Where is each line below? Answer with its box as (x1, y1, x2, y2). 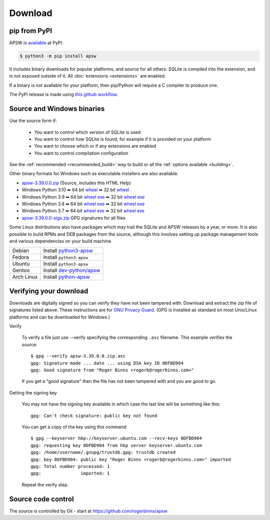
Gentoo (12, 267, 30, 274)
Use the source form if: (9, 118, 57, 124)
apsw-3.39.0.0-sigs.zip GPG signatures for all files (21, 215, 126, 221)
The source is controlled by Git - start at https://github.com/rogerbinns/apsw (9, 508, 167, 514)
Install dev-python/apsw (43, 267, 100, 274)
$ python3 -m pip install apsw (19, 53, 97, 59)
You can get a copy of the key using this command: (21, 423, 127, 430)
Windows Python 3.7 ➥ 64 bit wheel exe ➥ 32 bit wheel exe (21, 208, 144, 214)
